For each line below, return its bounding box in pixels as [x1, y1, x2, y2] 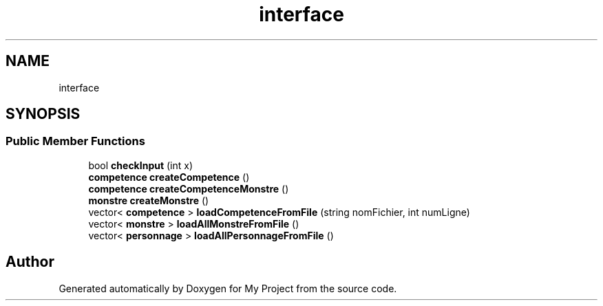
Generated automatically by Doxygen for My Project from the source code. [59, 282, 397, 294]
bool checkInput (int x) [88, 159, 193, 171]
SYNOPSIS [6, 105, 81, 123]
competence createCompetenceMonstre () [88, 182, 289, 195]
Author [6, 253, 54, 271]
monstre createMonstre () [88, 194, 209, 206]
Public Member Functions [6, 134, 145, 149]
